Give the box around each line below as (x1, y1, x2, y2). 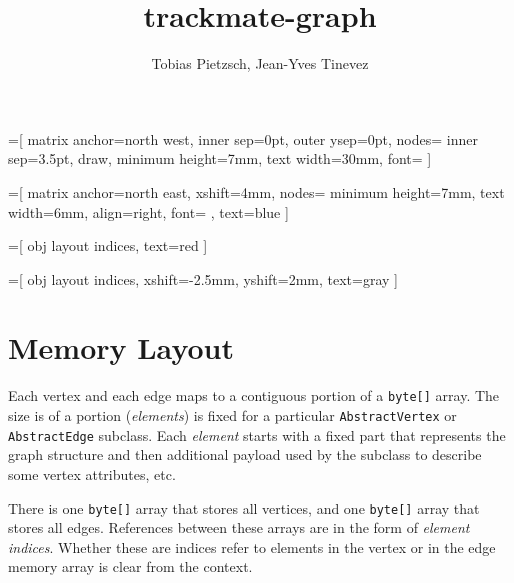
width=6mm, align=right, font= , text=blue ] (8, 201, 289, 222)
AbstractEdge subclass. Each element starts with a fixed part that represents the (8, 424, 506, 445)
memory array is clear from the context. (8, 556, 253, 577)
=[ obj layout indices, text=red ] (8, 235, 208, 256)
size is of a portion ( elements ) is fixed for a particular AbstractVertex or (8, 405, 457, 426)
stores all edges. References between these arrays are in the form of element (8, 517, 470, 538)
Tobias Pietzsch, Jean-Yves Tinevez (151, 53, 369, 74)
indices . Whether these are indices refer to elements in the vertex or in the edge (8, 536, 496, 557)
